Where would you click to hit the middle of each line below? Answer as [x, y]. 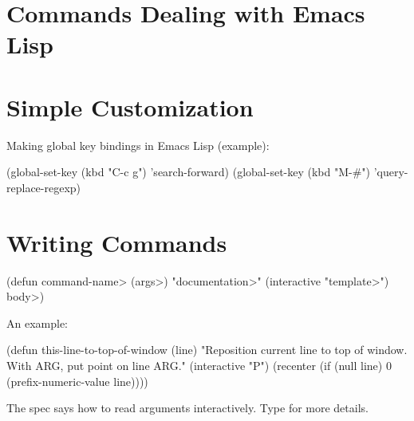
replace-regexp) [44, 187]
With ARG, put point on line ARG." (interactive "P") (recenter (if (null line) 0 [199, 365]
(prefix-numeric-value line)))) [77, 381]
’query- [391, 172]
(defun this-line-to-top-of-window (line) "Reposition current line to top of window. [207, 350]
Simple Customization [130, 106]
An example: [37, 323]
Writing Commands [117, 242]
